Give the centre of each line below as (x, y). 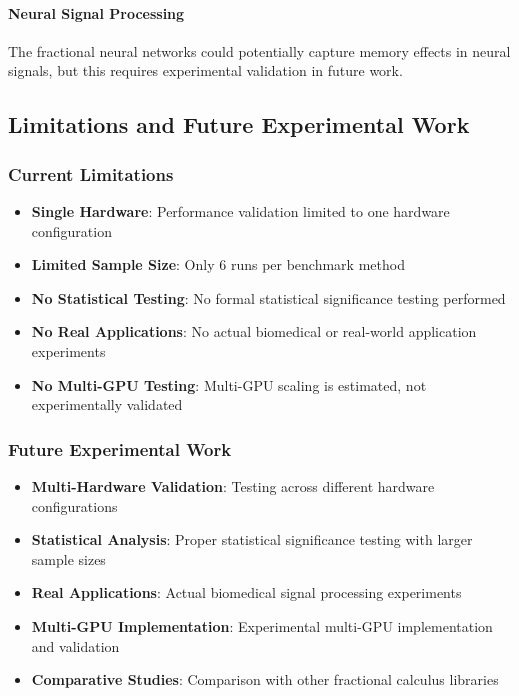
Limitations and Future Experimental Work (239, 124)
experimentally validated (107, 404)
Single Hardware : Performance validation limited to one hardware (240, 210)
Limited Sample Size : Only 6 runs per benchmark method (218, 264)
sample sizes (68, 558)
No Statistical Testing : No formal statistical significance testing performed (268, 297)
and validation (75, 645)
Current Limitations (91, 173)
